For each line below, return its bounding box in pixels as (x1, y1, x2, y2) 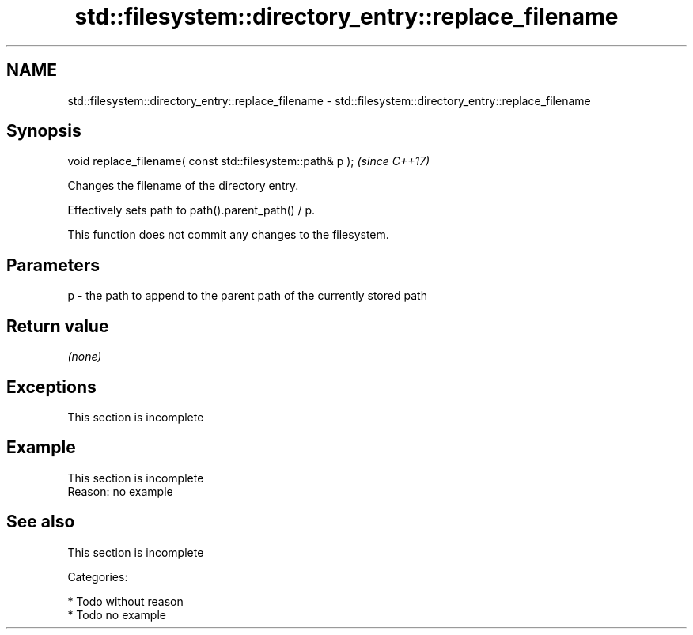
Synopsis (6, 121, 81, 142)
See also (6, 512, 75, 532)
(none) (67, 350, 102, 364)
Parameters (6, 255, 100, 275)
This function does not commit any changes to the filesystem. (67, 228, 389, 242)
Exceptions (6, 376, 97, 397)
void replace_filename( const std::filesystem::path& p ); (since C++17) (67, 154, 430, 168)
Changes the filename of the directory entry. (67, 179, 299, 193)
